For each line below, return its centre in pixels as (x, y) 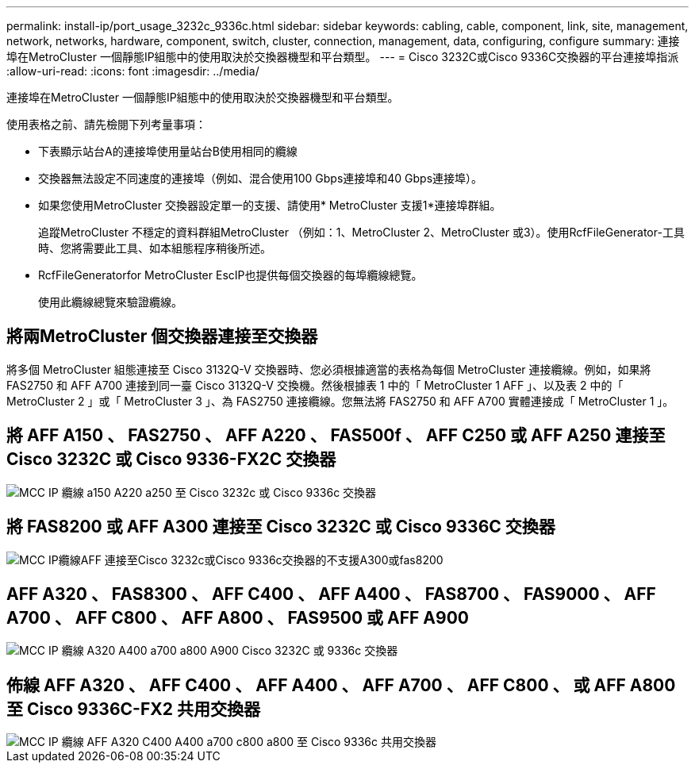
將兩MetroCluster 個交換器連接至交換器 (162, 336)
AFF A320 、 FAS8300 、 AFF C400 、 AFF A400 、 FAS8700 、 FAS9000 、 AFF (331, 594)
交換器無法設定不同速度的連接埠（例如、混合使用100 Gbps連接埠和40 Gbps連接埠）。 (261, 178)
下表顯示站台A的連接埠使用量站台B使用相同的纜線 (168, 151)
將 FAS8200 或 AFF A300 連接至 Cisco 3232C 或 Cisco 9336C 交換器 (281, 527)
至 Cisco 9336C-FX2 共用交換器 (133, 709)
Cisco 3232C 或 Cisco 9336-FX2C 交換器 (171, 459)
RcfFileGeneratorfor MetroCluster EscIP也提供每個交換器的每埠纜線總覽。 (230, 275)
